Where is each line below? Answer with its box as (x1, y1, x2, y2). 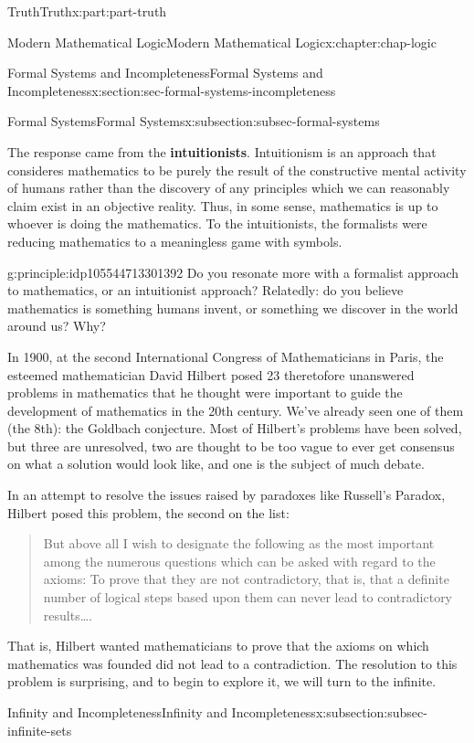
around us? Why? (7, 316, 106, 335)
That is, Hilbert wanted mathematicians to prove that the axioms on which (7, 636, 429, 655)
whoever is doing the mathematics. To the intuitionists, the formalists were (7, 214, 427, 233)
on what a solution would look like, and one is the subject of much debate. (7, 454, 425, 473)
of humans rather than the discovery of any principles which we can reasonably (7, 178, 450, 197)
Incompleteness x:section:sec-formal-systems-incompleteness (7, 80, 336, 100)
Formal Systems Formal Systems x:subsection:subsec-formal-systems (7, 111, 380, 131)
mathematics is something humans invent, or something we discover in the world (7, 298, 458, 317)
